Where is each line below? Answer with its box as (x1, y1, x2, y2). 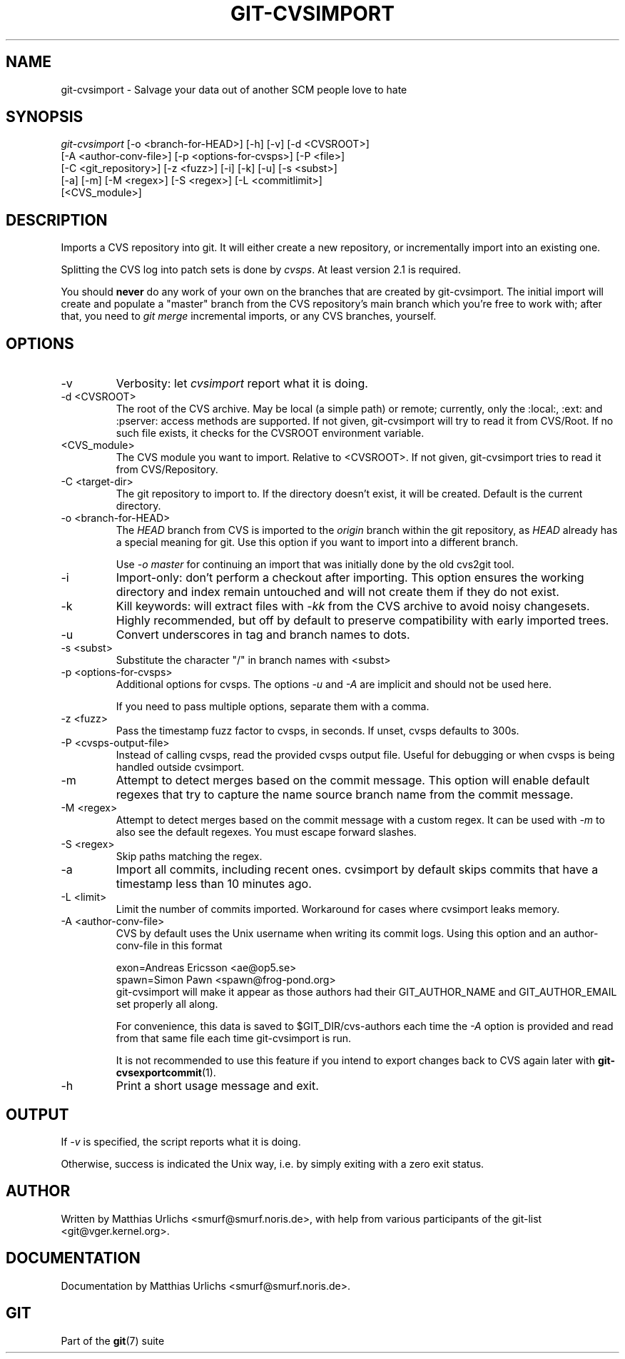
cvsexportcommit (116, 1066, 202, 1079)
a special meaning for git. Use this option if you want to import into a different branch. (116, 536, 519, 549)
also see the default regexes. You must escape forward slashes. (116, 826, 417, 839)
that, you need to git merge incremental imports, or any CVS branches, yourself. (61, 310, 437, 323)
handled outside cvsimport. (116, 761, 245, 774)
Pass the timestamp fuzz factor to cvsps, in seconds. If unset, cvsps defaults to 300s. (116, 724, 519, 737)
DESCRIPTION (6, 211, 108, 229)
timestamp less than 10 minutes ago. (116, 876, 312, 891)
